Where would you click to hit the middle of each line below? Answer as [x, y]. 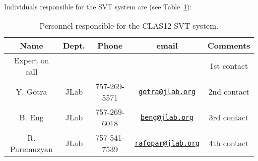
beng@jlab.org [167, 117]
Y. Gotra [31, 92]
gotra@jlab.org [167, 91]
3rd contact [229, 117]
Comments [229, 45]
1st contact [229, 66]
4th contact [229, 143]
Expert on [32, 60]
